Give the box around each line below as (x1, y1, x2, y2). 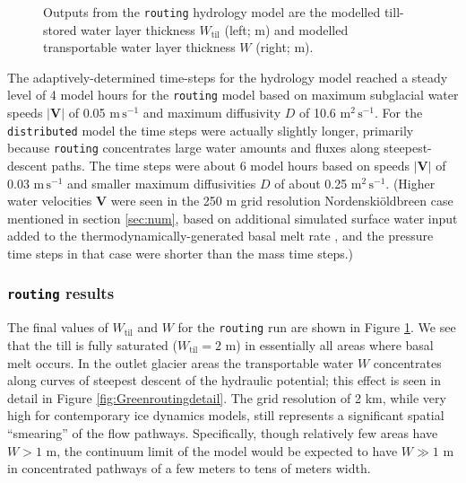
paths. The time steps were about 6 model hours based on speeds (51, 156, 410, 174)
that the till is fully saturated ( (7, 336, 177, 354)
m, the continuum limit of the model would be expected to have (46, 441, 398, 460)
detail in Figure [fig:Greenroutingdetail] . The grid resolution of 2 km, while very (7, 388, 446, 407)
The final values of (7, 318, 108, 337)
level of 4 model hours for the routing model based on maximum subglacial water (7, 85, 459, 104)
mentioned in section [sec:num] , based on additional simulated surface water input (7, 208, 458, 227)
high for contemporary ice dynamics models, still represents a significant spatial (7, 406, 444, 425)
